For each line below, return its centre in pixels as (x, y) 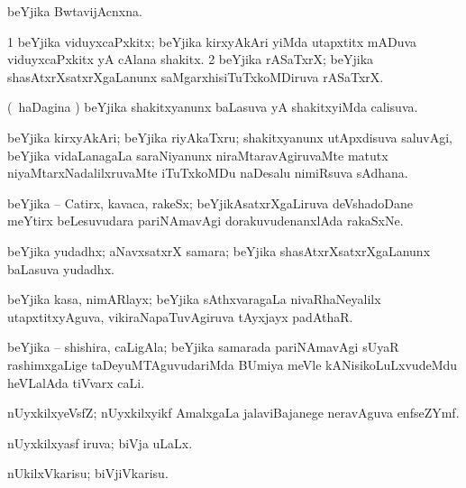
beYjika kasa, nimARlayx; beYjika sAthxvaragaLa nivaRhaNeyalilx (194, 299)
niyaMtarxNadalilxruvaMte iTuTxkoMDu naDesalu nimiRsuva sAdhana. (208, 173)
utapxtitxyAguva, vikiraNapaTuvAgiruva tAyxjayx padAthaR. (180, 316)
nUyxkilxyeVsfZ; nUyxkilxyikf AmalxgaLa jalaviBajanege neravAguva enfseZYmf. (233, 413)
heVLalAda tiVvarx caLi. (76, 382)
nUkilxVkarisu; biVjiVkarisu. (88, 473)
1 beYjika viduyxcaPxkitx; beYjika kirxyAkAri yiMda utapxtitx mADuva (212, 41)
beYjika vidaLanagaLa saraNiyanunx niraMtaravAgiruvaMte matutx (198, 155)
